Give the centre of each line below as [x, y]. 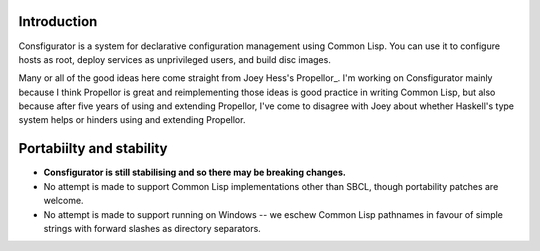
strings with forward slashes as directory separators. [152, 228]
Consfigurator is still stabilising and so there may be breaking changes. [195, 172]
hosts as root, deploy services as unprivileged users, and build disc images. [175, 59]
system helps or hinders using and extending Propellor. [132, 120]
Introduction [58, 21]
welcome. [63, 201]
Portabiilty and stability [93, 148]
